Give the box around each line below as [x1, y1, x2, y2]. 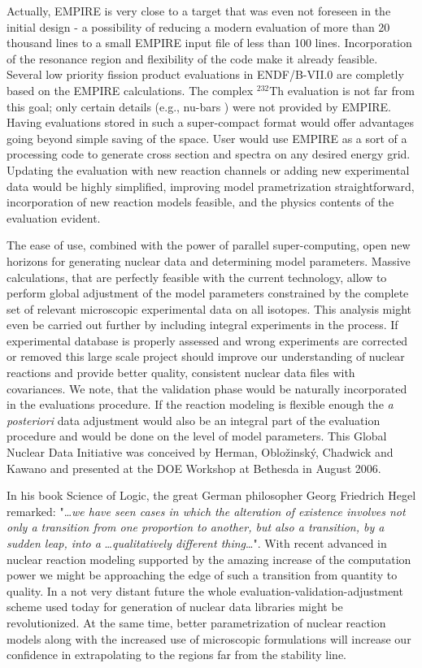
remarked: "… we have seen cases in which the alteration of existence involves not [7, 502, 406, 519]
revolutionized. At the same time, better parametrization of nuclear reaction [7, 614, 386, 631]
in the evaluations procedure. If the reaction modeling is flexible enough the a [7, 396, 394, 413]
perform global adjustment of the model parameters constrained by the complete [7, 284, 409, 301]
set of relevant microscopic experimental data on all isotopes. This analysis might [7, 300, 412, 317]
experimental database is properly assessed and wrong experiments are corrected [7, 332, 408, 349]
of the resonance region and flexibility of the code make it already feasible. [7, 50, 378, 67]
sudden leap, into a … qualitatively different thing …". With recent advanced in [7, 535, 387, 551]
